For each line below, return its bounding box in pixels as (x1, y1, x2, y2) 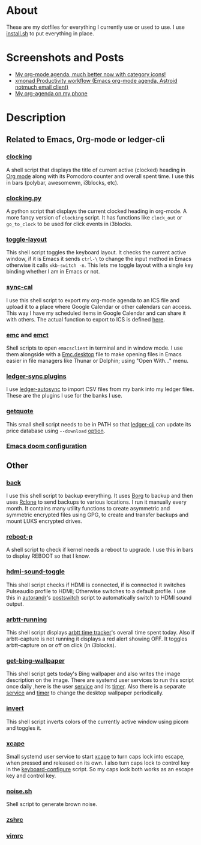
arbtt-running (6, 615, 47, 624)
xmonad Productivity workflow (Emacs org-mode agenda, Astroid (14, 77, 178, 84)
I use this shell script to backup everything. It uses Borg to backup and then (6, 492, 193, 500)
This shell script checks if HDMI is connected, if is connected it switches (6, 581, 186, 588)
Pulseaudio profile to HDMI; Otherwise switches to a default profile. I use (6, 587, 186, 594)
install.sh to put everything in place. (6, 29, 94, 37)
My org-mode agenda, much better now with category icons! (14, 70, 166, 78)
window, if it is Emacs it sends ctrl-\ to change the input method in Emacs (6, 255, 192, 263)
